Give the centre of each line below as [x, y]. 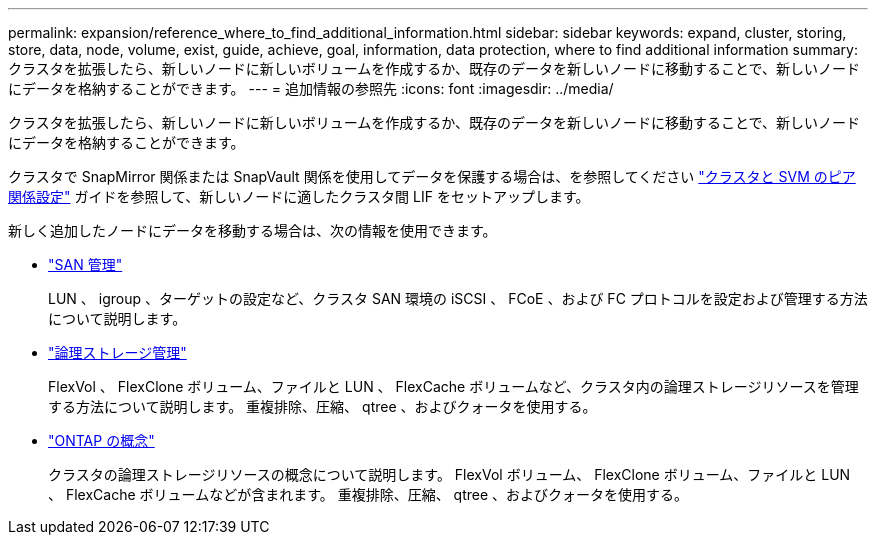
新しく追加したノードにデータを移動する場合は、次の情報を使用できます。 [252, 230]
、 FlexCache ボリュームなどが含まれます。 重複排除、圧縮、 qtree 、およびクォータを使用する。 [368, 494]
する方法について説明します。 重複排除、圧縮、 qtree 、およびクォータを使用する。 [322, 406]
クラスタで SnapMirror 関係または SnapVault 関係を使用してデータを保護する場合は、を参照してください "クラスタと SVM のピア [432, 176]
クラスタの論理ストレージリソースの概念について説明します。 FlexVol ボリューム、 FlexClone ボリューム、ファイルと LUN [449, 474]
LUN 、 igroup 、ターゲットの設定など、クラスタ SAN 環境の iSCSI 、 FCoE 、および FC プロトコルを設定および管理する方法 [458, 298]
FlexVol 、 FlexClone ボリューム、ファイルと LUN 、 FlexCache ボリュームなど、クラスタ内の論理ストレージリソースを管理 [453, 386]
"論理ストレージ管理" [117, 352]
